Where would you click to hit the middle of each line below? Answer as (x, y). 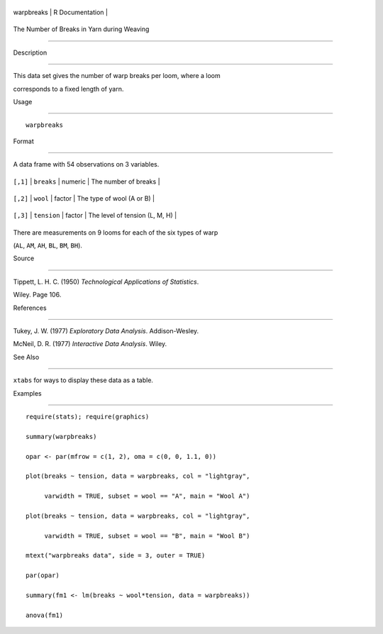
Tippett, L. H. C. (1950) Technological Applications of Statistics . (106, 282)
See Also (26, 357)
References (30, 308)
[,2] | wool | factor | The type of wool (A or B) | (84, 198)
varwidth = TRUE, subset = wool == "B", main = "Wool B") (147, 536)
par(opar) (43, 575)
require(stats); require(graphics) (88, 416)
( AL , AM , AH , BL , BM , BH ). (48, 245)
